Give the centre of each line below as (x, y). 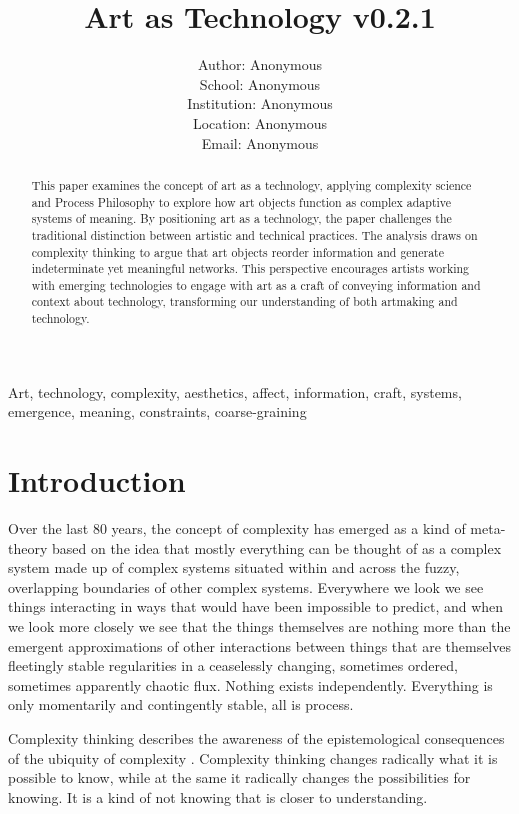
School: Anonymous (260, 83)
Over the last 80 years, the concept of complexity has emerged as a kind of (237, 528)
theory (28, 547)
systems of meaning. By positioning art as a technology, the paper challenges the (241, 218)
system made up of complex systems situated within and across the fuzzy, (234, 567)
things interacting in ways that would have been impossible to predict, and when (256, 606)
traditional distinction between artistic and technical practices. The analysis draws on (254, 234)
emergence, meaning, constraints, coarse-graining (157, 411)
